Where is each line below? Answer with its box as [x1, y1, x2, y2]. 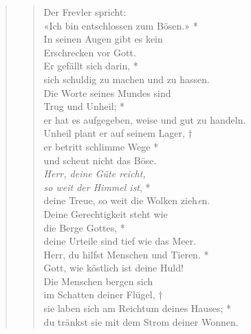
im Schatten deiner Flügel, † [43, 287, 163, 302]
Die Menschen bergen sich [43, 274, 153, 288]
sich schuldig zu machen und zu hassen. [43, 71, 210, 86]
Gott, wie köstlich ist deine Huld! [43, 260, 184, 275]
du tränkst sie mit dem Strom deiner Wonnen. [43, 314, 239, 329]
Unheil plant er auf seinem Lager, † [43, 126, 193, 140]
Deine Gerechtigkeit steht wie [43, 206, 168, 221]
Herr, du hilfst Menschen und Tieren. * [43, 247, 209, 261]
